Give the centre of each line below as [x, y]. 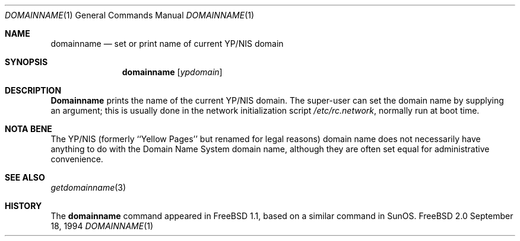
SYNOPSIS [26, 62]
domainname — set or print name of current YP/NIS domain [167, 44]
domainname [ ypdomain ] [172, 72]
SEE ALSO [25, 177]
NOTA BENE [28, 129]
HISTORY [23, 206]
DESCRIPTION [33, 90]
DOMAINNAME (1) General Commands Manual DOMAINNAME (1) [130, 15]
